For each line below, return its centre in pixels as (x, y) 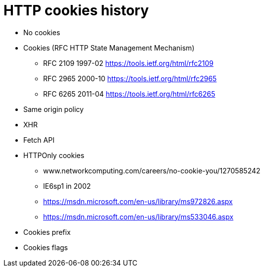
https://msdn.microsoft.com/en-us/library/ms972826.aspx (138, 201)
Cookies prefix (47, 232)
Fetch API (39, 140)
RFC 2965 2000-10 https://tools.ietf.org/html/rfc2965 (130, 78)
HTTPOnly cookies (54, 155)
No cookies (42, 32)
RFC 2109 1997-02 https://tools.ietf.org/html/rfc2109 (128, 63)
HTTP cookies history (76, 10)
